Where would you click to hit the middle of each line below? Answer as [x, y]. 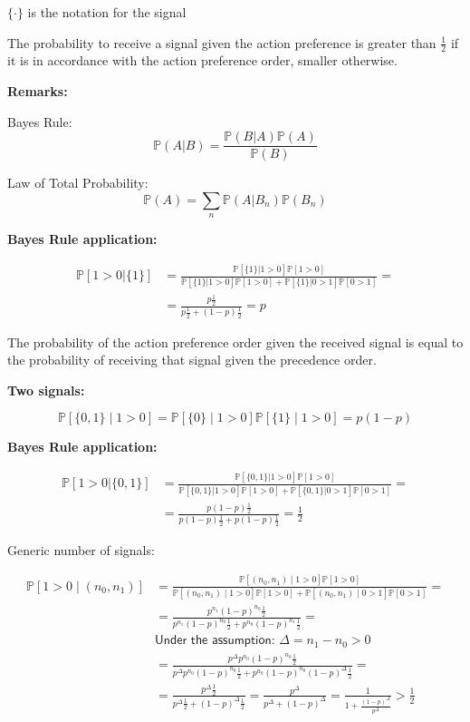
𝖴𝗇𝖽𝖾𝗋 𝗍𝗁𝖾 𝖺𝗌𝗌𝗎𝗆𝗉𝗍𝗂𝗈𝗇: [215, 641]
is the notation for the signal [107, 12]
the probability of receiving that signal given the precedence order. [192, 360]
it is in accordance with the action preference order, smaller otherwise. [202, 60]
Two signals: [46, 390]
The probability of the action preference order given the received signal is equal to [235, 341]
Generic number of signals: [81, 549]
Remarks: [38, 91]
